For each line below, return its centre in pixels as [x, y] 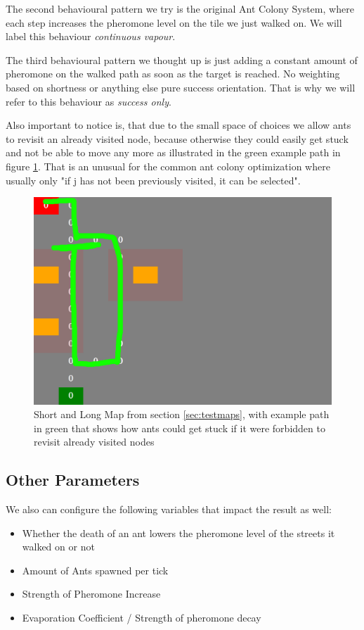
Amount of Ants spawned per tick [95, 570]
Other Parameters [73, 480]
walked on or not [58, 547]
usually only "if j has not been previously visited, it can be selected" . [153, 180]
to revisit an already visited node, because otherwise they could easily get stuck [177, 138]
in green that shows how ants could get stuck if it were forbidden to [180, 428]
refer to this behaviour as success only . [89, 101]
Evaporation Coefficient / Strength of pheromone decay [142, 618]
